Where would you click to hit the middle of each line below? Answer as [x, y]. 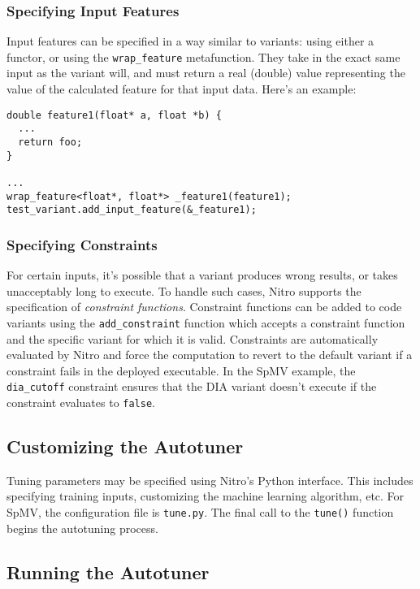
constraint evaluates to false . [81, 402]
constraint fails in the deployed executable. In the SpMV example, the [181, 370]
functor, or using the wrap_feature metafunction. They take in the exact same [204, 56]
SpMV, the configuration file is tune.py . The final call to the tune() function [200, 512]
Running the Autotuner [108, 572]
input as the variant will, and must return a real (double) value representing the [206, 73]
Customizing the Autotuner [125, 446]
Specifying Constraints [82, 244]
